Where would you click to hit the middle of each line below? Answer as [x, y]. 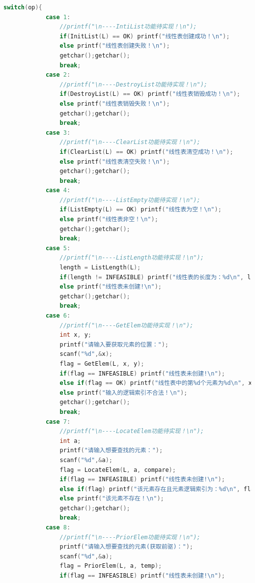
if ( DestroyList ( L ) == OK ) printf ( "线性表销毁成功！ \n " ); [150, 94]
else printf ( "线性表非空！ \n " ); [109, 219]
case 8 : [58, 528]
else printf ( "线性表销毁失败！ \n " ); [115, 103]
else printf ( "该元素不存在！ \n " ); [112, 499]
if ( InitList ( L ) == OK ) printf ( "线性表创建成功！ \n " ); [145, 36]
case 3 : [58, 132]
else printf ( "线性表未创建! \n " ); [111, 287]
